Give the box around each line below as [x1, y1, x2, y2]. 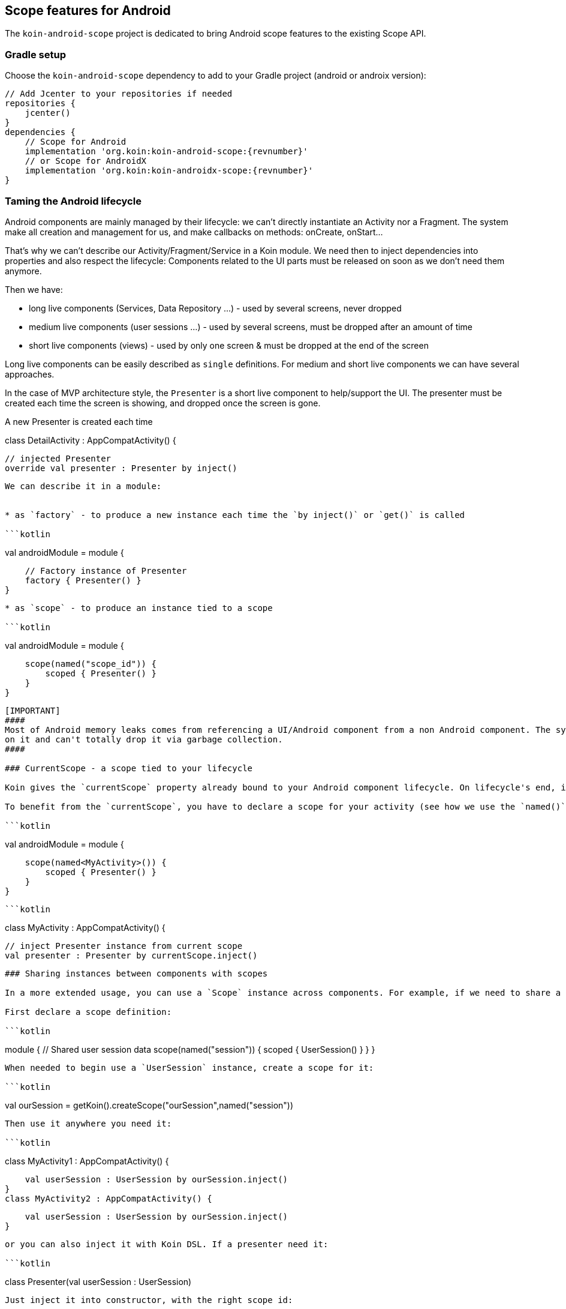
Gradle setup [5, 48, 66, 61]
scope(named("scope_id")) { [25, 658, 156, 669]
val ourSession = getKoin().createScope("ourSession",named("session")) [5, 1100, 294, 1110]
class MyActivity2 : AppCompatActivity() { [5, 1193, 212, 1203]
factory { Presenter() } [25, 575, 141, 585]
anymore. [5, 265, 42, 276]
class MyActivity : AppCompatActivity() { [5, 922, 165, 933]
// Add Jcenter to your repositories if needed [5, 89, 233, 99]
